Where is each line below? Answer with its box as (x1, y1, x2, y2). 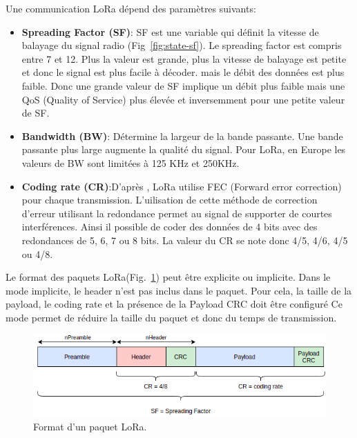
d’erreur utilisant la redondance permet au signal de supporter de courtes (21, 206, 332, 220)
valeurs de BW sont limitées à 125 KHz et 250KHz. (21, 155, 240, 170)
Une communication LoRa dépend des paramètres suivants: (6, 1, 256, 15)
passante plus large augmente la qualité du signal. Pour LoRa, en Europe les (21, 142, 346, 157)
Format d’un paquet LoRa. (33, 419, 147, 433)
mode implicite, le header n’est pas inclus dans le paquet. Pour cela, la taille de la (6, 283, 352, 297)
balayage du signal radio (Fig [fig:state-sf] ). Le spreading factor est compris (21, 38, 342, 52)
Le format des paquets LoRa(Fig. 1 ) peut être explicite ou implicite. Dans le (6, 270, 331, 284)
